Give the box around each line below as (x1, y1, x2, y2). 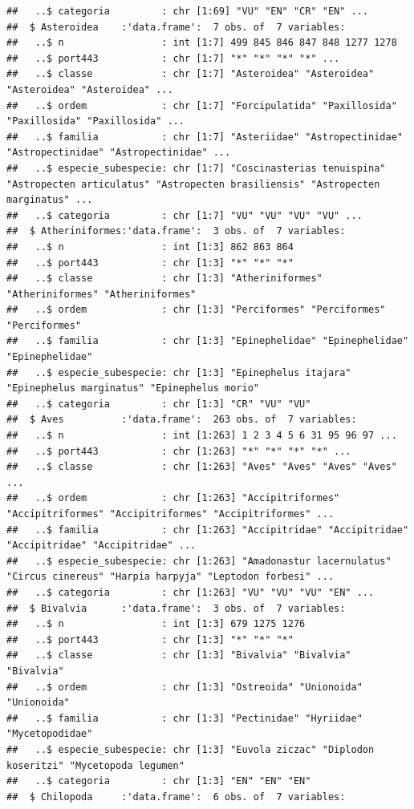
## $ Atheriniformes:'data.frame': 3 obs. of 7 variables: (6, 225, 346, 237)
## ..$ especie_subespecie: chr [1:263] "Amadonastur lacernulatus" (6, 555, 392, 567)
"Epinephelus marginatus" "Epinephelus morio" (6, 382, 259, 394)
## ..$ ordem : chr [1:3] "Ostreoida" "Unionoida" (6, 681, 363, 693)
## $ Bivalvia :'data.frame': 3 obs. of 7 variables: (6, 602, 346, 614)
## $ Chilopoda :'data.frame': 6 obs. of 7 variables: (6, 791, 346, 803)
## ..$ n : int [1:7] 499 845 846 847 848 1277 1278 (6, 37, 397, 49)
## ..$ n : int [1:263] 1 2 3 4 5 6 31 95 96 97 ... (6, 430, 397, 442)
